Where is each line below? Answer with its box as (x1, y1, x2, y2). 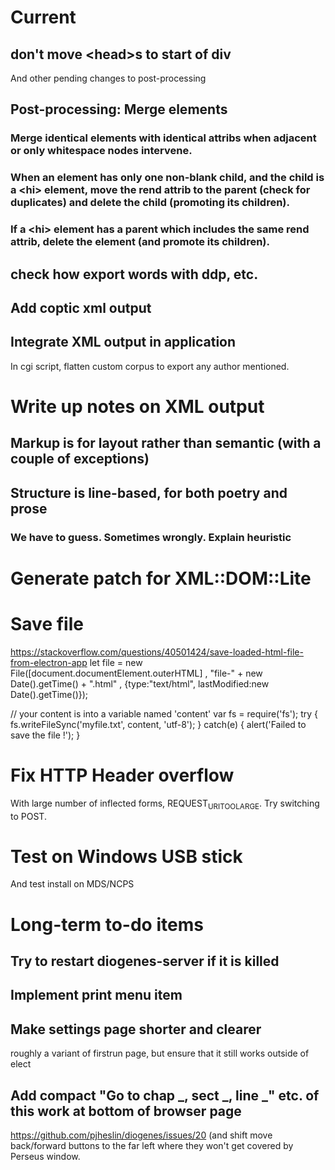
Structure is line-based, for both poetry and (10, 484, 288, 501)
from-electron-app (10, 656, 88, 668)
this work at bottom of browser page (10, 1102, 242, 1120)
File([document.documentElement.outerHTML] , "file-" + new (10, 667, 263, 679)
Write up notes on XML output (10, 395, 265, 418)
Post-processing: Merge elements (10, 101, 228, 118)
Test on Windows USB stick (10, 845, 243, 868)
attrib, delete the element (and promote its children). (10, 235, 270, 249)
